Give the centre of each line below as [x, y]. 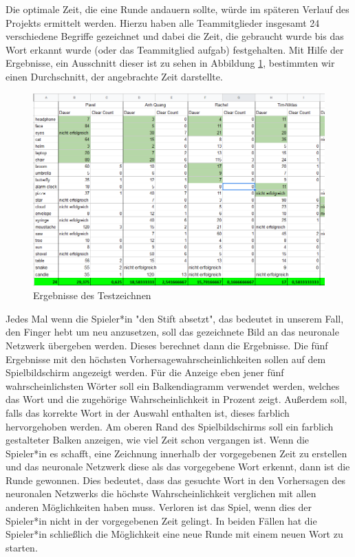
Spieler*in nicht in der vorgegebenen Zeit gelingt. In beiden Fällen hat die [161, 520]
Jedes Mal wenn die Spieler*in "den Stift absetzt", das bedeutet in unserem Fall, [175, 318]
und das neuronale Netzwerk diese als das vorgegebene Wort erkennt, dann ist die [178, 467]
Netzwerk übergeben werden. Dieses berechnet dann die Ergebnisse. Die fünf [167, 345]
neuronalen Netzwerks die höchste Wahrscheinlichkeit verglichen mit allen [161, 493]
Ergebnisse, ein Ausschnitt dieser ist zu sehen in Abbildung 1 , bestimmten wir [170, 63]
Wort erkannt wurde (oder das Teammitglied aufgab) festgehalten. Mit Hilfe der [175, 49]
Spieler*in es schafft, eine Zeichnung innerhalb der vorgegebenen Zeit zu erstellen [176, 453]
